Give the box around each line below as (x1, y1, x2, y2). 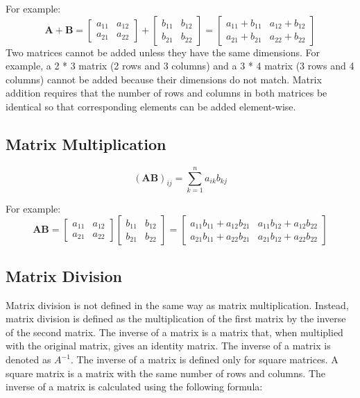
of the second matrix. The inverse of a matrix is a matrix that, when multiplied (6, 324, 343, 339)
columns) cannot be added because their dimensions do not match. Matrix (6, 72, 322, 86)
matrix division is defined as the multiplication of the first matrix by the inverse (6, 311, 346, 326)
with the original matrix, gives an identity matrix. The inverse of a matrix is (6, 338, 331, 353)
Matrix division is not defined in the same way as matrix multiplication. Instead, (6, 297, 349, 312)
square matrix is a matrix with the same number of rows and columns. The (6, 365, 325, 380)
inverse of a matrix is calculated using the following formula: (6, 379, 263, 394)
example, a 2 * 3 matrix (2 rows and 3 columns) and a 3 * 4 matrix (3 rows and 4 (6, 58, 354, 73)
